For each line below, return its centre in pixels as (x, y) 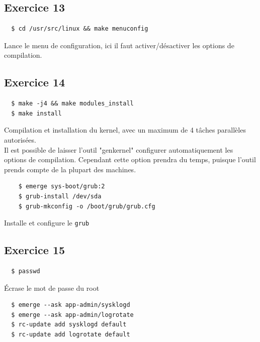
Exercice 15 (35, 250)
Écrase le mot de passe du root (52, 288)
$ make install (36, 113)
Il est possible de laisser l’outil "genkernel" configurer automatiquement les (119, 149)
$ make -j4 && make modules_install (72, 104)
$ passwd (26, 271)
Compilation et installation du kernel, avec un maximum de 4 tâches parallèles (125, 130)
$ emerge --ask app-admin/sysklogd (71, 305)
